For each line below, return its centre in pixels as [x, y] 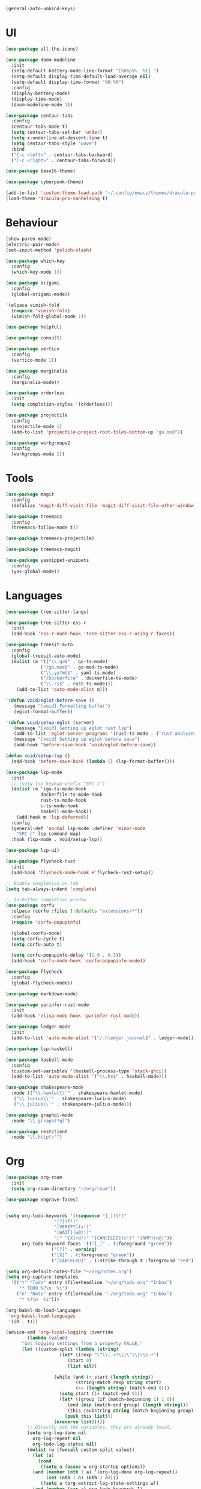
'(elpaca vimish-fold [33, 305]
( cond [44, 1461]
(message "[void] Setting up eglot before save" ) [77, 739]
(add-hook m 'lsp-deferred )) [53, 817]
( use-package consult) [34, 338]
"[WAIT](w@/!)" [73, 1233]
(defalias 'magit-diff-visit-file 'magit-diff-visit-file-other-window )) [105, 505]
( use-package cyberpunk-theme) [45, 182]
